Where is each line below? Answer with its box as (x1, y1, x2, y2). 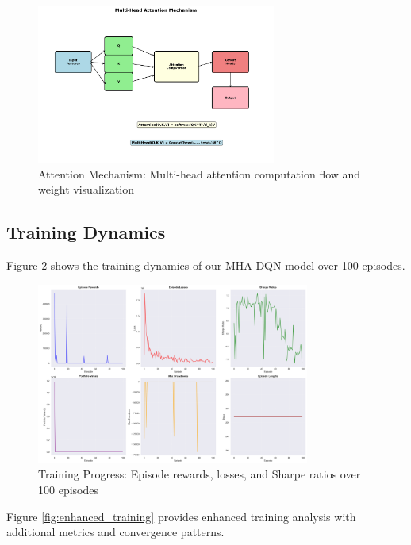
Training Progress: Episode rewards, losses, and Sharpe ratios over (38, 466, 361, 482)
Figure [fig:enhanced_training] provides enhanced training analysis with (6, 508, 356, 524)
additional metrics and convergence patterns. (6, 524, 225, 540)
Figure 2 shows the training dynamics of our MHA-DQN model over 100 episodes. (6, 256, 405, 273)
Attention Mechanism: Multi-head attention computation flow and (38, 165, 361, 182)
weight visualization (38, 181, 135, 198)
